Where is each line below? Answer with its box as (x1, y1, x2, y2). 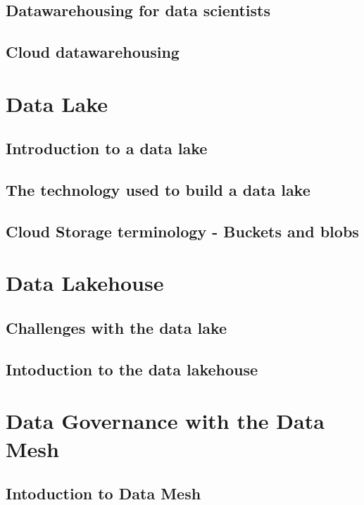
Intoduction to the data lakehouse (6, 358, 258, 380)
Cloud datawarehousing (6, 41, 180, 63)
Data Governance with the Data (6, 406, 325, 435)
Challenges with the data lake (6, 317, 227, 339)
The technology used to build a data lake (6, 179, 310, 201)
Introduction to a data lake (6, 137, 208, 159)
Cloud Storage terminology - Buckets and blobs (6, 220, 359, 242)
